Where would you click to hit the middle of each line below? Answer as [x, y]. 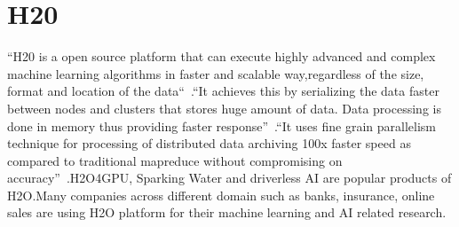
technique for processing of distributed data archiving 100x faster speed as [209, 143]
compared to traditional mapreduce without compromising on [175, 160]
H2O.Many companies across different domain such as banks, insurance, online [221, 195]
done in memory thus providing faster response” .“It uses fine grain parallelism [222, 125]
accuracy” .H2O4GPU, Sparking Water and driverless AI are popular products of [229, 178]
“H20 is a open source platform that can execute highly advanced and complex [222, 56]
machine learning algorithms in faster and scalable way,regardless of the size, [216, 73]
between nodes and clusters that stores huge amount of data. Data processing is [224, 108]
